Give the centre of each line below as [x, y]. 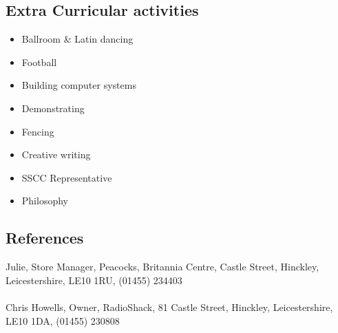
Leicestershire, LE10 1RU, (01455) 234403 [94, 280]
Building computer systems [79, 85]
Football [39, 62]
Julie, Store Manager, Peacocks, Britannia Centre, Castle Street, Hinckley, [162, 267]
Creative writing [56, 154]
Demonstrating [53, 108]
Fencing [38, 131]
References [45, 238]
